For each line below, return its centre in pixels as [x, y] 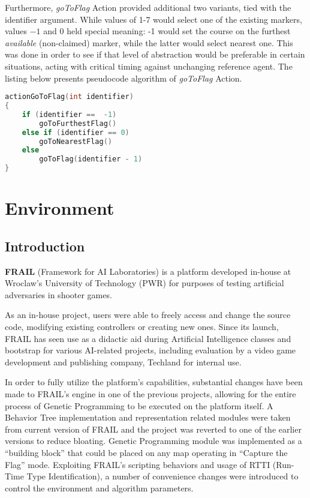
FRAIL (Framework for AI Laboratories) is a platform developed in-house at [148, 271]
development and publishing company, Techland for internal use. [123, 361]
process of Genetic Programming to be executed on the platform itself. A [139, 405]
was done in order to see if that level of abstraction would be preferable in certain [155, 54]
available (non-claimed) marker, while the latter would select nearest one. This [149, 42]
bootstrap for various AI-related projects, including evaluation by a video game [151, 350]
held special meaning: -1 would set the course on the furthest [179, 31]
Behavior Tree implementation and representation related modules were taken [148, 417]
